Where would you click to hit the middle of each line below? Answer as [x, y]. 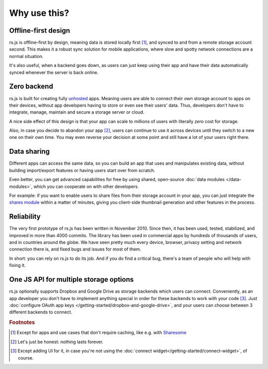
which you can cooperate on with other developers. [86, 186]
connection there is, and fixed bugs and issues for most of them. [75, 249]
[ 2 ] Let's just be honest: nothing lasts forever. [57, 342]
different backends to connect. [41, 312]
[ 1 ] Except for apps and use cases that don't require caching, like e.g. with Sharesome [99, 333]
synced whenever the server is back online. [54, 72]
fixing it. [17, 265]
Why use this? [39, 13]
